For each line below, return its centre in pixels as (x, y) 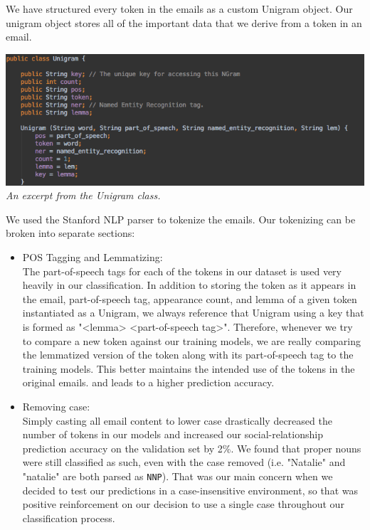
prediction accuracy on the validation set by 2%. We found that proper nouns (192, 448)
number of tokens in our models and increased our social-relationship (173, 434)
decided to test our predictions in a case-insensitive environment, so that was (190, 490)
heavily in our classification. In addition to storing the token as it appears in (189, 285)
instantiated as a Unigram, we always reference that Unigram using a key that (193, 313)
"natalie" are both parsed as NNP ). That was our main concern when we (178, 476)
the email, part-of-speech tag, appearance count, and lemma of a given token (190, 298)
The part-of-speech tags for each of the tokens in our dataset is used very (182, 271)
